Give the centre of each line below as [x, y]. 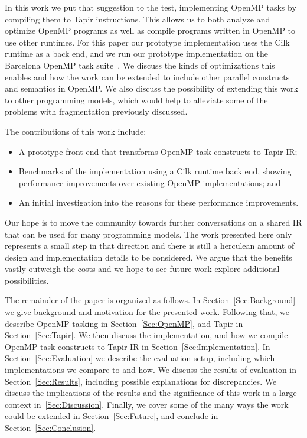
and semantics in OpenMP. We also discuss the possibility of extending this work [151, 88]
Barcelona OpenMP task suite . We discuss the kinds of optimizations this [140, 65]
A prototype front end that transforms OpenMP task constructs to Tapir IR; [158, 151]
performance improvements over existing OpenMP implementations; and [150, 182]
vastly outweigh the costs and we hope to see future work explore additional [142, 269]
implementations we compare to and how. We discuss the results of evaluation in [151, 370]
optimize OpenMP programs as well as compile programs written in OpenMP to [150, 30]
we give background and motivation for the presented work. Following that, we [147, 312]
